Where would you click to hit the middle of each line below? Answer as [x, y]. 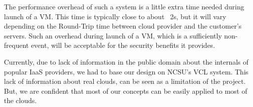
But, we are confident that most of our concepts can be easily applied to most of [126, 90]
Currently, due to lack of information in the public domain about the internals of [126, 61]
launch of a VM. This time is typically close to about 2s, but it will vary [115, 16]
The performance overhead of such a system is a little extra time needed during [124, 6]
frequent [17, 45]
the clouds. [20, 100]
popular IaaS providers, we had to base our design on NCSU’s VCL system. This [126, 71]
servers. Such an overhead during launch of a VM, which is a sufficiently [113, 35]
